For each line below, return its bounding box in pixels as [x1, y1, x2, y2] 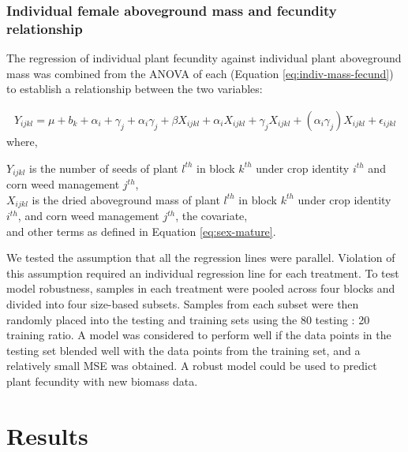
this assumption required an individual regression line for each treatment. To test [6, 264, 399, 281]
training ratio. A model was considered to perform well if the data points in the [6, 327, 391, 343]
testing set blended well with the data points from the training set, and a [6, 342, 361, 358]
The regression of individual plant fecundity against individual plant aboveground [6, 50, 402, 66]
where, [6, 133, 38, 149]
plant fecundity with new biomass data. [6, 372, 198, 389]
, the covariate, [175, 207, 248, 224]
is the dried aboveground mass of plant [32, 191, 220, 207]
